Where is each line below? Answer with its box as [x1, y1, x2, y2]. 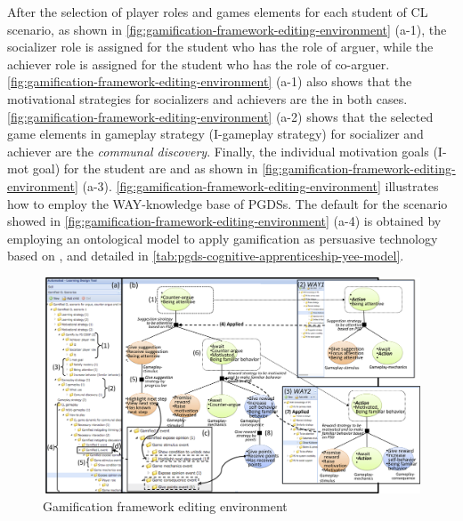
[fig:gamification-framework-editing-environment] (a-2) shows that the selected [7, 107, 434, 125]
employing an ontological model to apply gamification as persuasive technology [7, 228, 438, 247]
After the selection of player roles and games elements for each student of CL [7, 3, 428, 20]
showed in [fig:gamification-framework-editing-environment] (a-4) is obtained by [7, 212, 442, 230]
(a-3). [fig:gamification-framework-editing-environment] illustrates [82, 176, 439, 195]
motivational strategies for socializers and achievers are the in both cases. [7, 89, 408, 108]
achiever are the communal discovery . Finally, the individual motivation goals [7, 141, 429, 160]
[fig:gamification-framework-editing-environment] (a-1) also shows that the [7, 72, 412, 91]
